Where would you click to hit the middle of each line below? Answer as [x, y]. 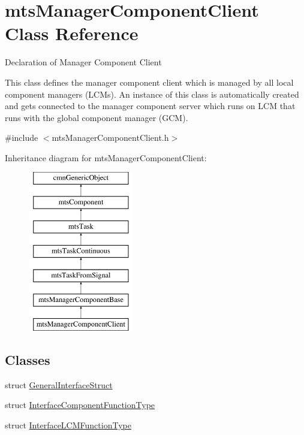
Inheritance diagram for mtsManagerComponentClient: [106, 157]
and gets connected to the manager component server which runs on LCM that [150, 106]
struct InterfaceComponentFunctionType [80, 405]
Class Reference [72, 33]
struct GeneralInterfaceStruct [59, 384]
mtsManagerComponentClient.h [110, 138]
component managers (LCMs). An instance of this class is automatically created [152, 94]
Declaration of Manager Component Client [83, 62]
